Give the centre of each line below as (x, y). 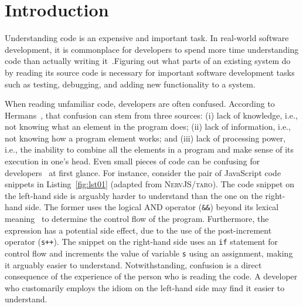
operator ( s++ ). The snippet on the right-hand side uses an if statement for (142, 242)
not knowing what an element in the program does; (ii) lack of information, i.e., (148, 126)
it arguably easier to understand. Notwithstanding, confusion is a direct (133, 264)
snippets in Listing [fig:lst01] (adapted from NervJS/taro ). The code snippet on (149, 184)
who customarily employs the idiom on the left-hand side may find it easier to (145, 287)
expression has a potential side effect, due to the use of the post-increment (138, 230)
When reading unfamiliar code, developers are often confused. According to (140, 104)
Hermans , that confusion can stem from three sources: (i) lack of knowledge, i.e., (151, 115)
